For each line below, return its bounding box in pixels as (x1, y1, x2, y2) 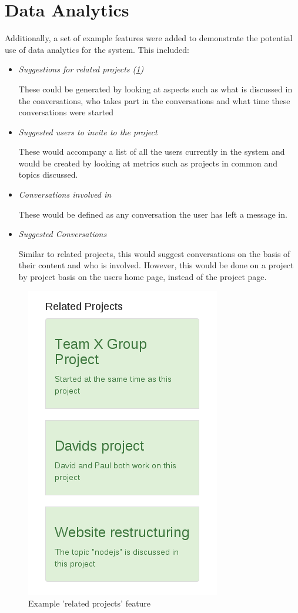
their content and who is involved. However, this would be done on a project (18, 259, 294, 271)
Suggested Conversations (18, 228, 107, 240)
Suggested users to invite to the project (18, 125, 158, 138)
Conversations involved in (18, 188, 112, 201)
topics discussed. (18, 168, 78, 181)
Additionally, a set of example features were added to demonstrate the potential (5, 32, 293, 44)
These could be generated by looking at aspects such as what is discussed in (18, 82, 293, 95)
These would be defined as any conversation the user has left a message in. (18, 208, 287, 220)
